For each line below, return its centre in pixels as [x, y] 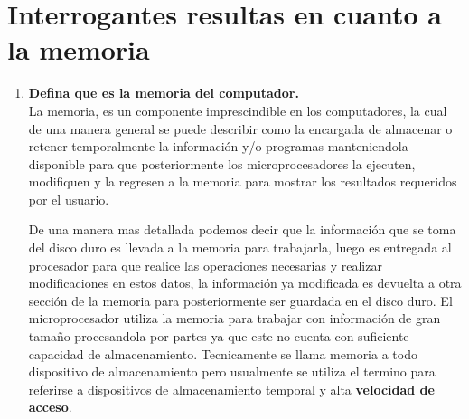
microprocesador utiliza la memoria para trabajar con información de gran [234, 318]
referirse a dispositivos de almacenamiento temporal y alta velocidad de [231, 389]
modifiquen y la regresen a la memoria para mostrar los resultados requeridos [243, 181]
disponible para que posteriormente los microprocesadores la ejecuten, [222, 163]
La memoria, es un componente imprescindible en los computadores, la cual [238, 110]
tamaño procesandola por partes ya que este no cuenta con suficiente [219, 336]
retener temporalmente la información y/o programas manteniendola [218, 146]
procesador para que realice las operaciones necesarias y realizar [205, 265]
